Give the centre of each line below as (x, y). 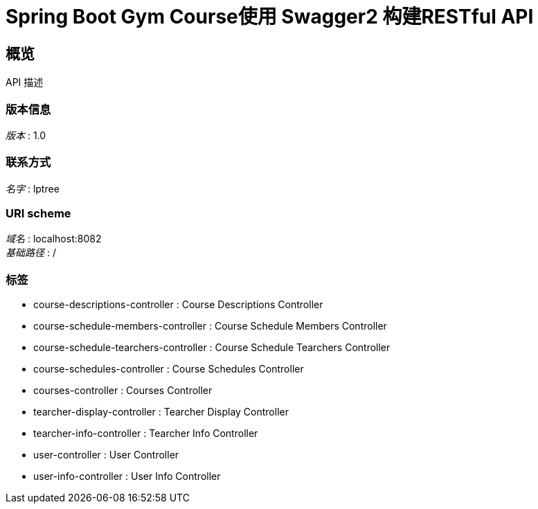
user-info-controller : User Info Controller (127, 476)
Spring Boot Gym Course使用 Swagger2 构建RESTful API (270, 17)
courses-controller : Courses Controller (123, 391)
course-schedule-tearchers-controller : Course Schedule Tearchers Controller (212, 348)
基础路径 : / (31, 253)
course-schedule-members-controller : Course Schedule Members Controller (210, 326)
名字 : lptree (33, 188)
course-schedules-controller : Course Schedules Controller (169, 369)
